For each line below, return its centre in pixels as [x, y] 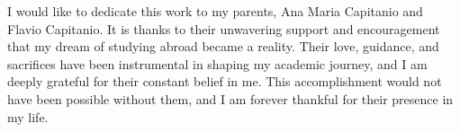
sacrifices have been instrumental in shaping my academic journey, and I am [217, 63]
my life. [28, 116]
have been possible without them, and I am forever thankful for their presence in [230, 98]
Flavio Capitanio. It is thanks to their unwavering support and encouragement [224, 28]
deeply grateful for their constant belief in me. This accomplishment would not [225, 81]
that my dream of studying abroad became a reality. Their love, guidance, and [223, 46]
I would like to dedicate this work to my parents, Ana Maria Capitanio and [215, 11]
